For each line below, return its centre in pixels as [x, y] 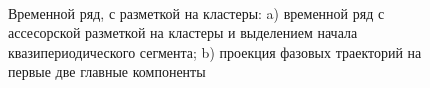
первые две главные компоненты [107, 71]
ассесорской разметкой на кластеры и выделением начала [183, 32]
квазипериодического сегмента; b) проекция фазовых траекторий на [215, 51]
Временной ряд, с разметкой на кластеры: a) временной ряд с [196, 12]
